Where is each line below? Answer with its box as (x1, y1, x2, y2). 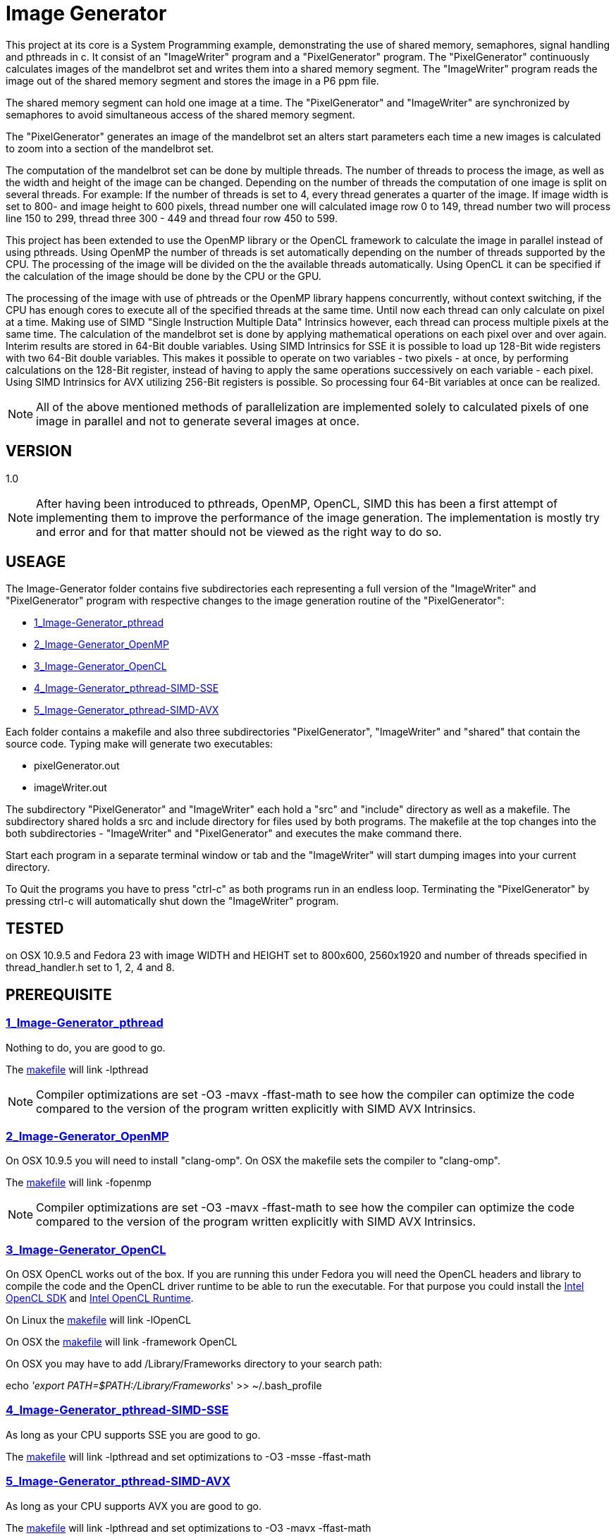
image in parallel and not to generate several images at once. (36, 413, 359, 428)
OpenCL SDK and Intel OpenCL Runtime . (6, 1292, 194, 1304)
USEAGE (6, 553, 66, 571)
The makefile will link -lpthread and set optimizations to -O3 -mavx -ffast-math (6, 1521, 371, 1534)
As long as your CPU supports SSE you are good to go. (6, 1428, 261, 1441)
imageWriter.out (34, 781, 107, 794)
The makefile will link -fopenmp (6, 1176, 152, 1189)
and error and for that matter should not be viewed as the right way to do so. (36, 524, 442, 539)
